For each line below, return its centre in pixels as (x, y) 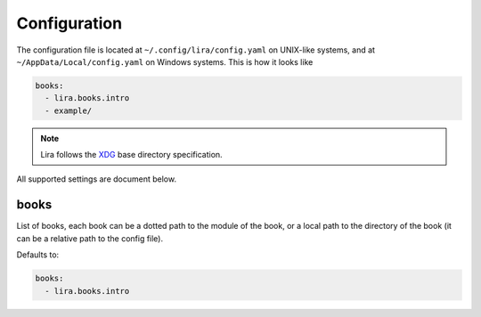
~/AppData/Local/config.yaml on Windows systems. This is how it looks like (165, 61)
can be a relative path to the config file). (90, 238)
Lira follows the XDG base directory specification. (131, 155)
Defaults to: (38, 255)
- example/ (69, 110)
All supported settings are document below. (97, 179)
